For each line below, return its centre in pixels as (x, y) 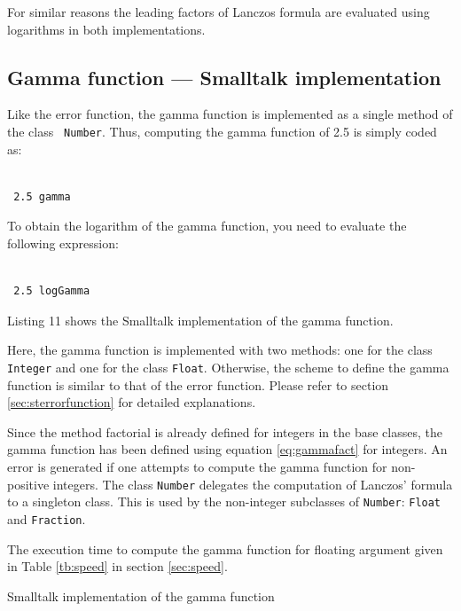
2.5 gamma (42, 196)
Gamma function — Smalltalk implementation (224, 77)
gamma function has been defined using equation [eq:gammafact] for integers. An (227, 449)
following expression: (63, 243)
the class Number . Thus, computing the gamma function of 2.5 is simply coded (222, 131)
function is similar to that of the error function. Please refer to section (198, 384)
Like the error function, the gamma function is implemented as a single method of (230, 114)
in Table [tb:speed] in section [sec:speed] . (117, 566)
